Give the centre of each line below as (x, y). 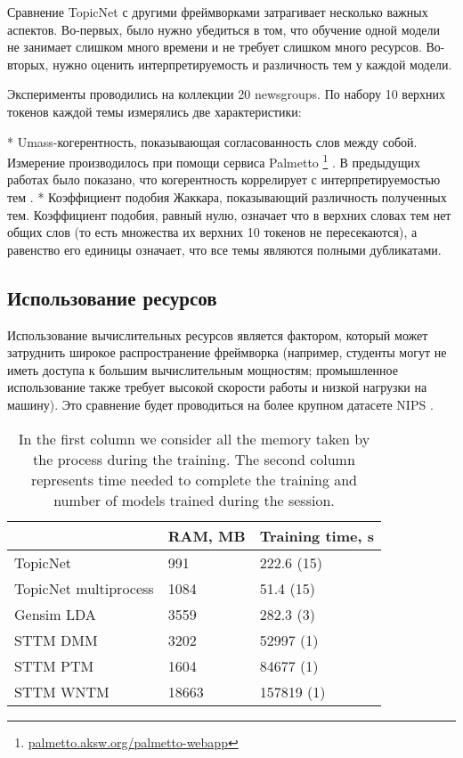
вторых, (28, 64)
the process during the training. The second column (194, 459)
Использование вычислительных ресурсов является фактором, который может (218, 334)
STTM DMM (56, 640)
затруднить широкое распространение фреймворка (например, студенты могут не (227, 352)
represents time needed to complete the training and (194, 479)
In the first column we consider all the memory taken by (194, 438)
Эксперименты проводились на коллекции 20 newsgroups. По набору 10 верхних (227, 94)
